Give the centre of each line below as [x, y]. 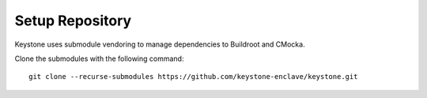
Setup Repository [73, 21]
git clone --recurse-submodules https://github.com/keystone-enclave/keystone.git [193, 77]
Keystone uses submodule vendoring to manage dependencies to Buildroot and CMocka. [160, 44]
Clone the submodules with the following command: [99, 58]
